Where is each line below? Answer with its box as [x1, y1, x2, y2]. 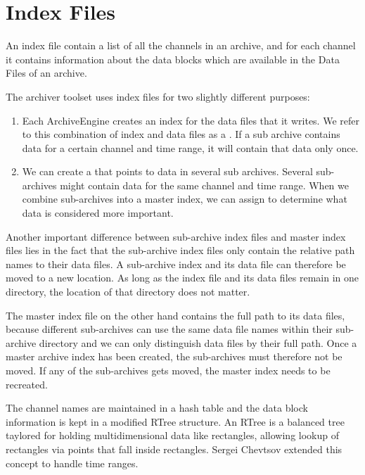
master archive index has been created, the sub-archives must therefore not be [6, 349, 342, 364]
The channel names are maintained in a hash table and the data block [6, 400, 308, 415]
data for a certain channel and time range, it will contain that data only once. [22, 140, 359, 155]
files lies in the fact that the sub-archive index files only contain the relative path [6, 243, 355, 258]
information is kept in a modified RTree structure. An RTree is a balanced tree [6, 414, 345, 429]
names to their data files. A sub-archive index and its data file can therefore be [6, 256, 346, 271]
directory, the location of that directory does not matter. [6, 284, 250, 299]
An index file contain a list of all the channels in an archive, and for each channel [6, 38, 356, 53]
